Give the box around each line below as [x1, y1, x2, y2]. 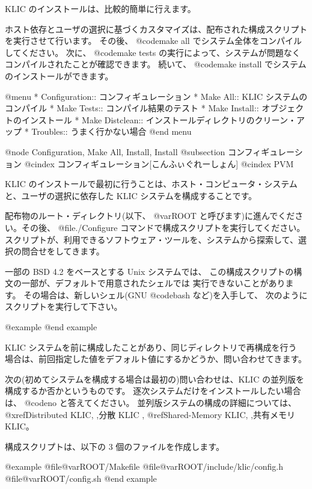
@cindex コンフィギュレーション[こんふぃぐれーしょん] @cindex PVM [24, 157, 294, 170]
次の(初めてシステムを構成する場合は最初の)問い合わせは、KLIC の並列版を [5, 372, 304, 385]
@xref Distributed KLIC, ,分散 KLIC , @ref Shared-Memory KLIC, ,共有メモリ [5, 408, 295, 420]
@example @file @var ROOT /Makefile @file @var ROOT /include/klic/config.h [5, 460, 283, 473]
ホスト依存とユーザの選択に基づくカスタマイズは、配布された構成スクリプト [5, 22, 308, 35]
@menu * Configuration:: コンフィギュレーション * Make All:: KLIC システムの [5, 90, 308, 102]
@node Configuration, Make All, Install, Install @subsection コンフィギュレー [5, 145, 295, 158]
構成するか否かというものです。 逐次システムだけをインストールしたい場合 [5, 384, 301, 397]
